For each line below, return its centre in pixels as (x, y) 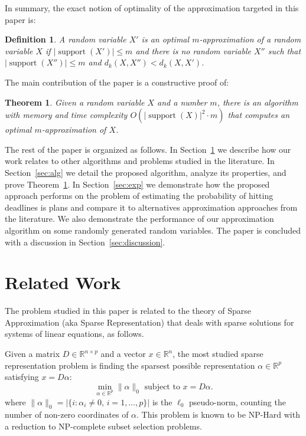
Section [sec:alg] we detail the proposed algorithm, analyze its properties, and (146, 172)
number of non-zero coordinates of (67, 414)
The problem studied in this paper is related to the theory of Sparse (128, 311)
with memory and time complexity (66, 115)
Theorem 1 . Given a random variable (75, 102)
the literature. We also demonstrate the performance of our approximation (139, 219)
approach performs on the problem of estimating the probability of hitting (139, 196)
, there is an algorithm (258, 102)
